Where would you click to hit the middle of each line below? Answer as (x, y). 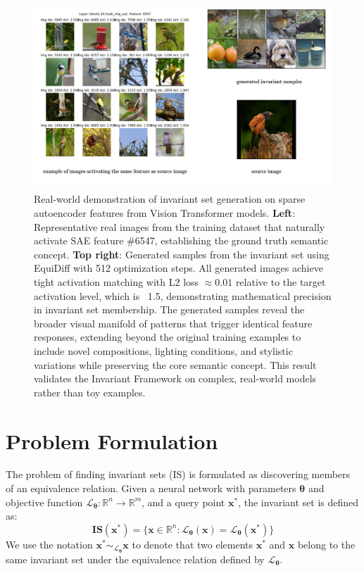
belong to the (326, 544)
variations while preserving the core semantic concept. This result (175, 364)
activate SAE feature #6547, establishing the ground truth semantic (181, 240)
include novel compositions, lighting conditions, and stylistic (163, 350)
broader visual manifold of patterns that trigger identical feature (173, 323)
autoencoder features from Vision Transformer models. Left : (165, 213)
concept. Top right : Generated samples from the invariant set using (182, 254)
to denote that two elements (193, 544)
